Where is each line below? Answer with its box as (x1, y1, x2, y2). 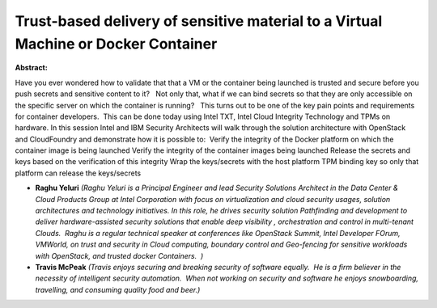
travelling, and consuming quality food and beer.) (35, 285, 201, 294)
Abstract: (15, 63, 48, 73)
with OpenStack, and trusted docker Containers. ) (35, 251, 204, 260)
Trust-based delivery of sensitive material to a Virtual (15, 12, 383, 30)
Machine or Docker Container (15, 35, 218, 53)
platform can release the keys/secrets (15, 168, 142, 178)
